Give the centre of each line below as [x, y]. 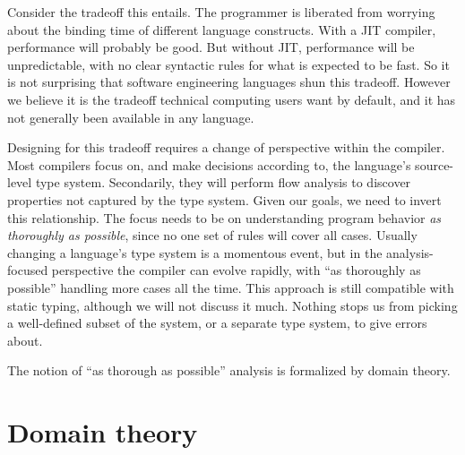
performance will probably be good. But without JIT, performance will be [211, 47]
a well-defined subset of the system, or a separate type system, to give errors [217, 323]
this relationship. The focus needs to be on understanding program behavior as [224, 217]
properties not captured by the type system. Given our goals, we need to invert [224, 199]
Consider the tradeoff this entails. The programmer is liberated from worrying [221, 12]
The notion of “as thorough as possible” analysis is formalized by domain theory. [229, 370]
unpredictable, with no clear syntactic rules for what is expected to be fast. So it [228, 64]
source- [435, 164]
